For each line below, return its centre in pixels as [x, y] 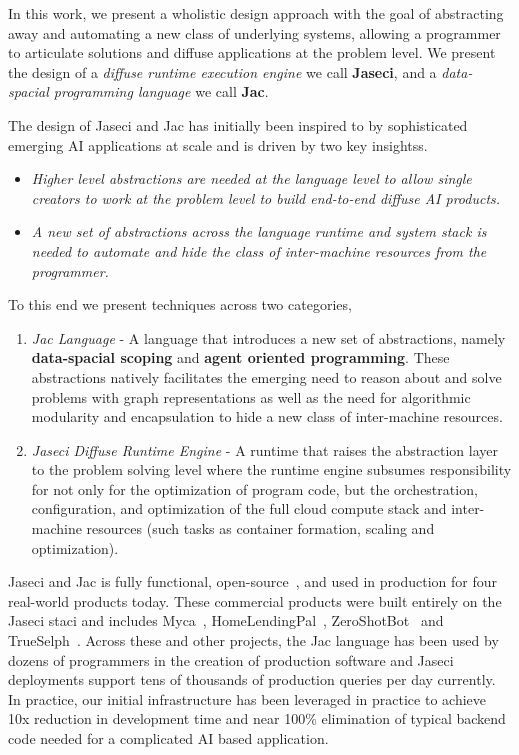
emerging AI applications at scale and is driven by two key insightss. [218, 144]
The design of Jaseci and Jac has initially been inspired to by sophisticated [238, 124]
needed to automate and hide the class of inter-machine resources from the [259, 250]
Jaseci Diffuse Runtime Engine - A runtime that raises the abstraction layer [265, 449]
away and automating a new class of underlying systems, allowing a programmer [254, 32]
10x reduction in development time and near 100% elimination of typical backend [257, 718]
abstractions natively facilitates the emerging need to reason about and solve [266, 376]
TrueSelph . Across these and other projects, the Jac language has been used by [253, 640]
